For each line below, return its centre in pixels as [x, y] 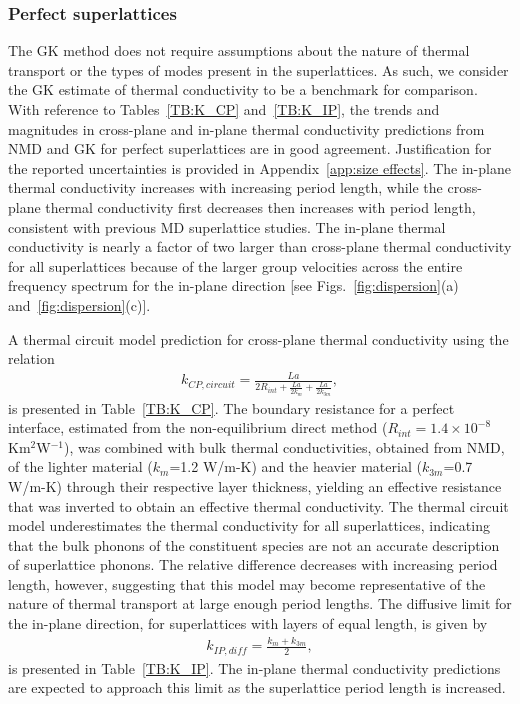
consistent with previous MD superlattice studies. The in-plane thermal [227, 226]
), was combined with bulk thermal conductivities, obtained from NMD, [284, 446]
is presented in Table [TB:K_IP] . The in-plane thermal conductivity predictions [254, 667]
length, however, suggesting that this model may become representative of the [247, 583]
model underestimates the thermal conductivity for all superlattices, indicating [249, 525]
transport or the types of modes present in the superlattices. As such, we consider [258, 69]
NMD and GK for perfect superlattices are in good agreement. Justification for [250, 148]
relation [31, 358]
